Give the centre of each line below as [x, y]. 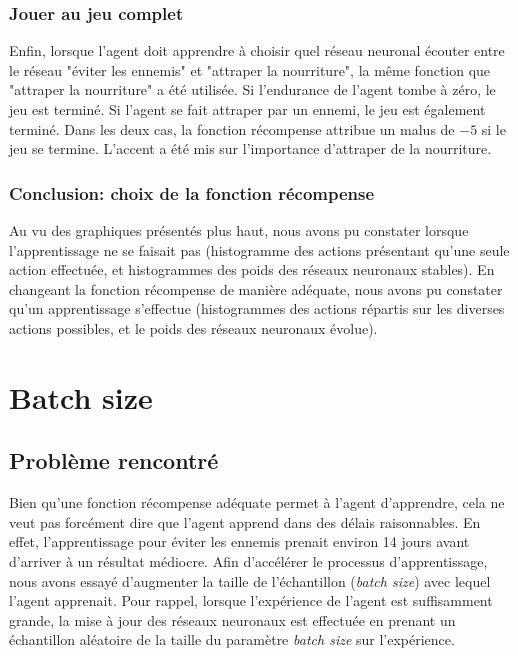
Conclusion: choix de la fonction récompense [192, 192]
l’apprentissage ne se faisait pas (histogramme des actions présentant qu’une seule [259, 249]
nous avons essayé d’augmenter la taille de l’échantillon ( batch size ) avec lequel [250, 580]
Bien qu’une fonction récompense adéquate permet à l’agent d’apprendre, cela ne [257, 502]
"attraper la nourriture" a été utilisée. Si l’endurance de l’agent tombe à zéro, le [252, 89]
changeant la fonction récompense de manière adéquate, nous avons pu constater [256, 288]
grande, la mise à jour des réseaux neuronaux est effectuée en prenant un [232, 619]
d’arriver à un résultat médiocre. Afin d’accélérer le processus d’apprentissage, [248, 560]
